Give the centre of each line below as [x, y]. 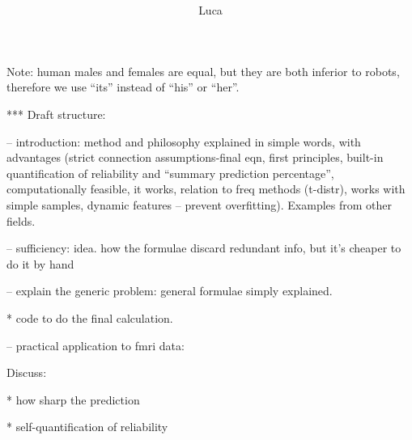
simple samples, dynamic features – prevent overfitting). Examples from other [199, 204]
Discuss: [27, 372]
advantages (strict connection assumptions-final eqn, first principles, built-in [195, 157]
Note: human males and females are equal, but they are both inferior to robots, [203, 71]
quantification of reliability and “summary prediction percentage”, [170, 173]
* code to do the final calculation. [90, 317]
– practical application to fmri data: [96, 345]
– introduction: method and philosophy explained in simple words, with [184, 141]
